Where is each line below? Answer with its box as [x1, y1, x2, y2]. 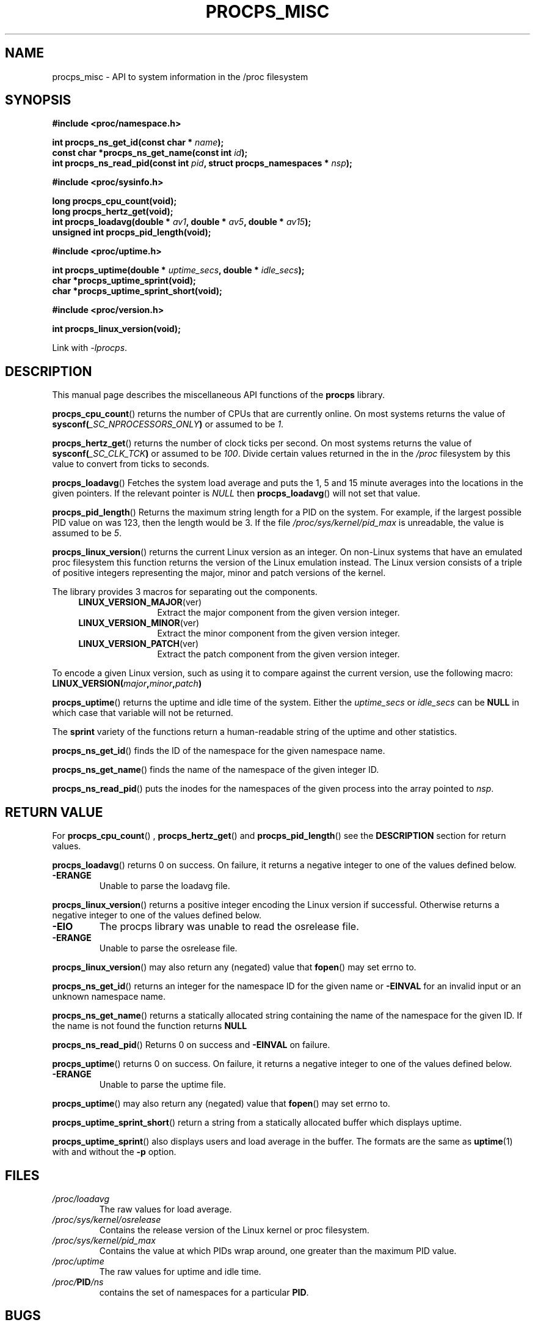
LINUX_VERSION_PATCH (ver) [78, 638, 199, 649]
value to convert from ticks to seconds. [52, 459, 209, 470]
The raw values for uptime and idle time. [99, 1266, 261, 1277]
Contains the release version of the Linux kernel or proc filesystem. [99, 1224, 369, 1235]
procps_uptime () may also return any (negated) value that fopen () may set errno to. [52, 1098, 390, 1109]
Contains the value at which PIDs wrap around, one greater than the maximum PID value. [99, 1245, 457, 1256]
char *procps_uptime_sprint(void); [52, 275, 196, 286]
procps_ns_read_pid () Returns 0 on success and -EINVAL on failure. [52, 1039, 330, 1050]
